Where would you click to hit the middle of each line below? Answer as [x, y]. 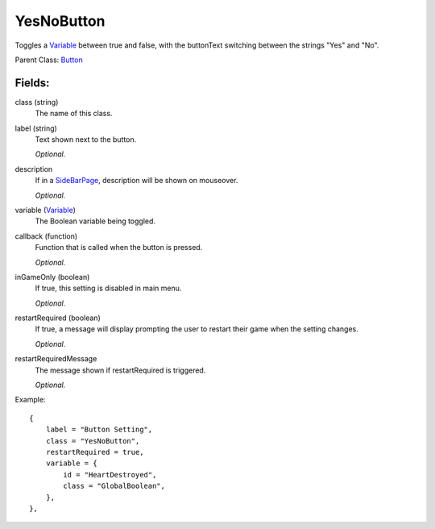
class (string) [37, 102]
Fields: [32, 83]
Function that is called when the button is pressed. [119, 248]
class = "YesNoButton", [93, 441]
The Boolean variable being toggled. [95, 221]
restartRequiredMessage [56, 359]
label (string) [36, 128]
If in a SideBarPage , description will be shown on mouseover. [137, 181]
